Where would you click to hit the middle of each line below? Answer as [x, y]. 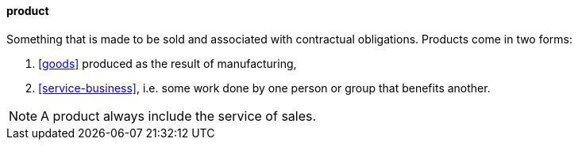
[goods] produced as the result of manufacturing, [168, 63]
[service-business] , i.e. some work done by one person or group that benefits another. [264, 88]
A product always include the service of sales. [179, 116]
